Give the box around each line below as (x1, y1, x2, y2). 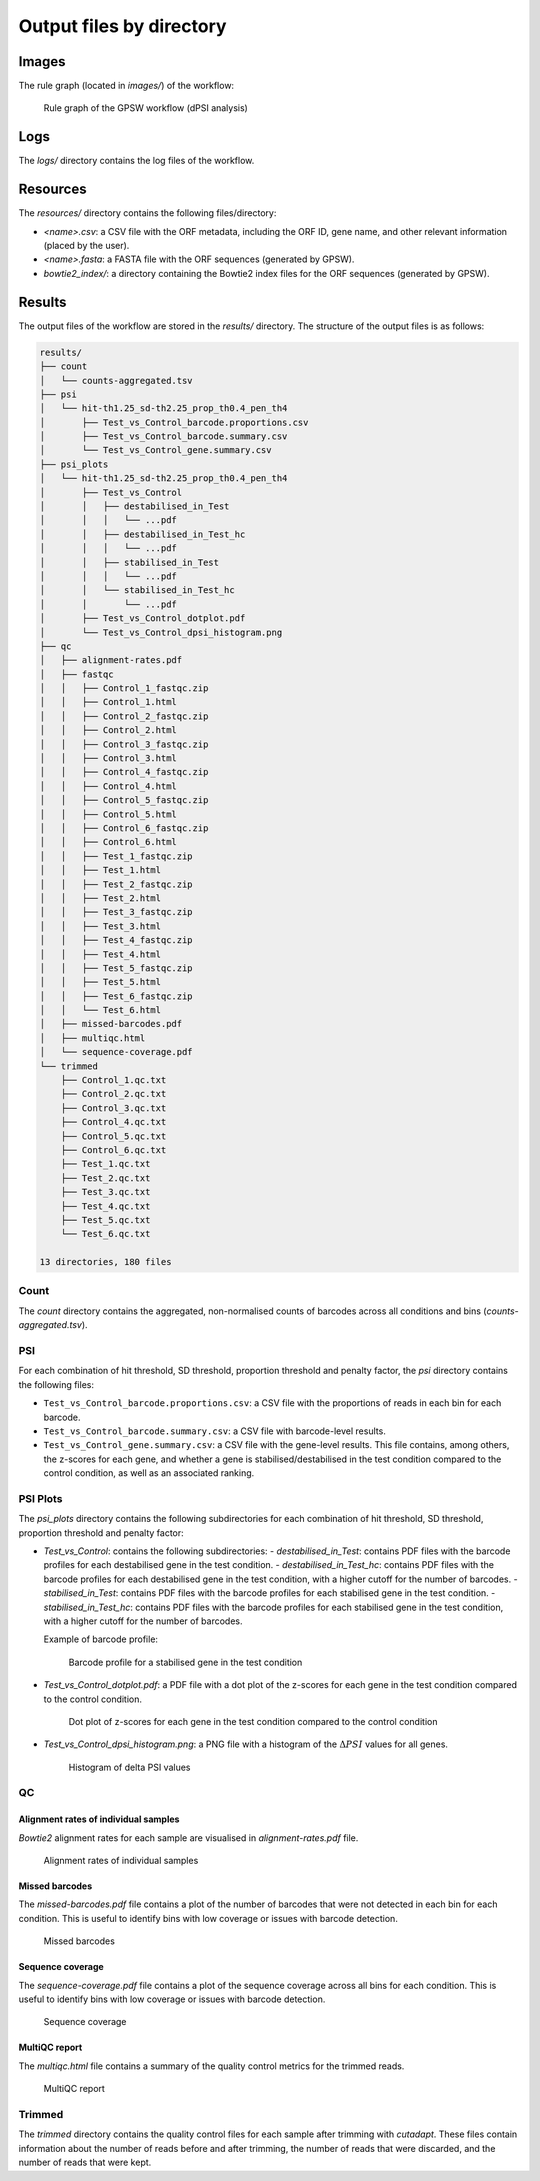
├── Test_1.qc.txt (60, 1158, 151, 1170)
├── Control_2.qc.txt (60, 1088, 167, 1100)
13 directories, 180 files (39, 1256, 172, 1268)
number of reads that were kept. (18, 2156, 152, 2169)
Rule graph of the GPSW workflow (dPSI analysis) (43, 102, 249, 114)
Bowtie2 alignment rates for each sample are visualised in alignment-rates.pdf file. (18, 1831, 359, 1844)
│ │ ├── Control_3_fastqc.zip (39, 738, 209, 750)
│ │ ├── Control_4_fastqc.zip (39, 766, 209, 778)
